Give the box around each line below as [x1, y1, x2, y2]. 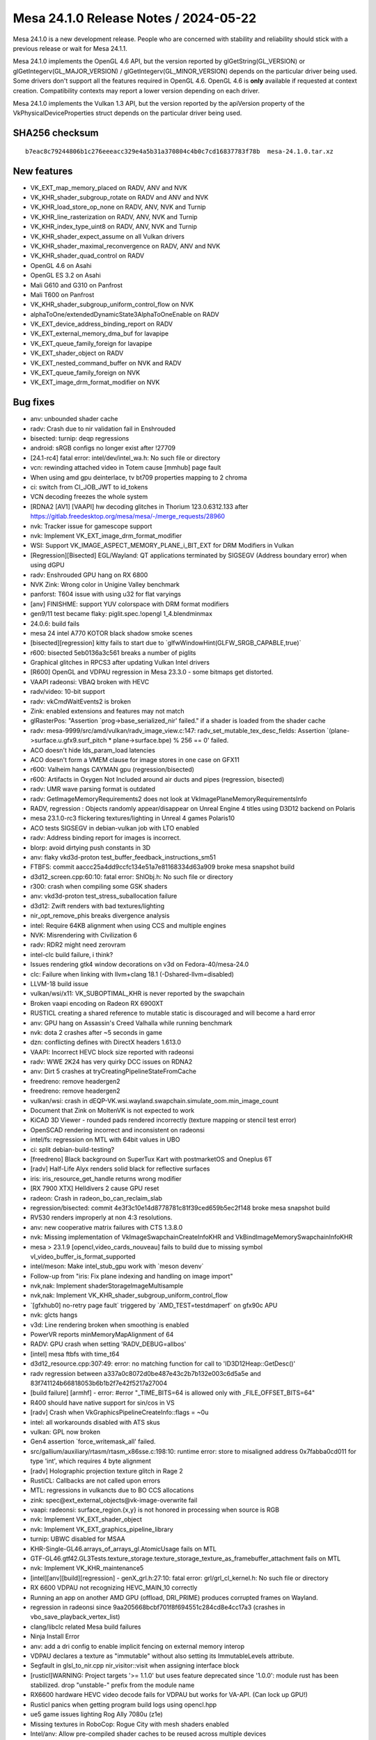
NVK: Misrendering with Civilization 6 [30, 931, 137, 940]
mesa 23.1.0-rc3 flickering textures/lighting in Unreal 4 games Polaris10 [30, 814, 235, 823]
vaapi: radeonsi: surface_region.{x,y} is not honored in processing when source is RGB [30, 1505, 280, 1514]
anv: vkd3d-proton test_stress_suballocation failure [30, 892, 178, 901]
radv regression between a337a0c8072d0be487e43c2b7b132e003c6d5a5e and [30, 1369, 261, 1377]
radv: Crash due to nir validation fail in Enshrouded [30, 425, 176, 433]
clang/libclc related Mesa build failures [30, 1622, 142, 1631]
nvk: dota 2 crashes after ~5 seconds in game [30, 1028, 163, 1036]
